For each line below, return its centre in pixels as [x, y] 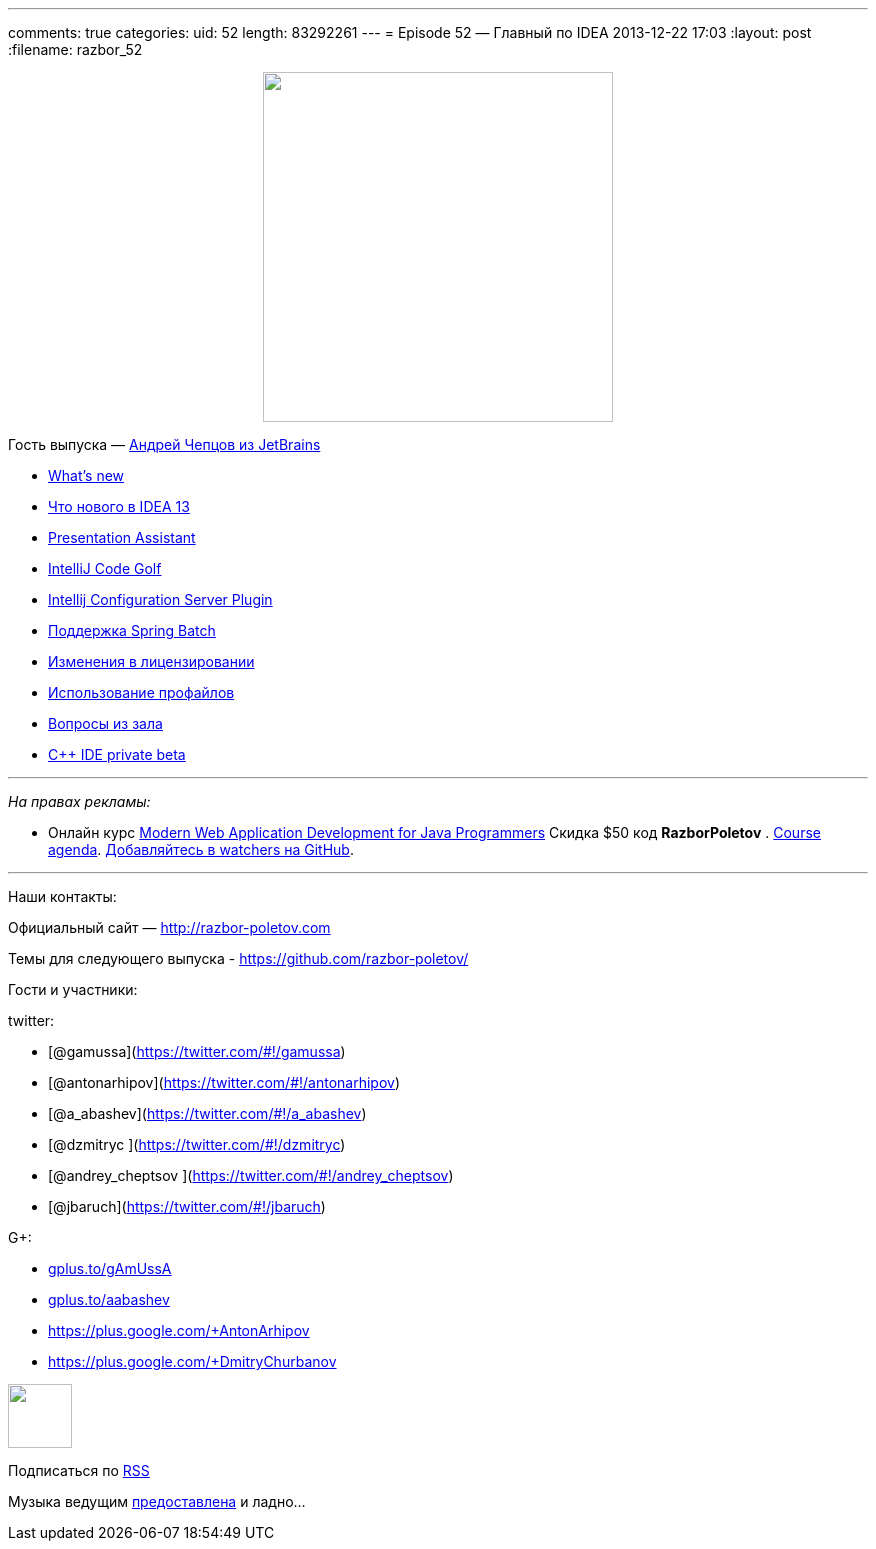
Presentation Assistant [122, 537]
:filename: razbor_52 [75, 49]
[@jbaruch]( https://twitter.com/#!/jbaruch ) [187, 1206]
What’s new [86, 475]
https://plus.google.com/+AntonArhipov [179, 1330]
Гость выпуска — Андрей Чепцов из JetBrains [164, 444]
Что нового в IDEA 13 [119, 506]
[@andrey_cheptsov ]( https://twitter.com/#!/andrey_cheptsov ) [251, 1175]
